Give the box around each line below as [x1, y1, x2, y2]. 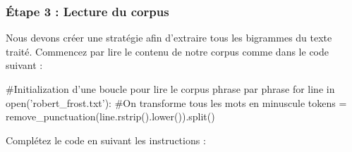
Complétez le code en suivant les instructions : [6, 132, 206, 147]
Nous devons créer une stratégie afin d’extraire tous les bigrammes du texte [6, 30, 332, 45]
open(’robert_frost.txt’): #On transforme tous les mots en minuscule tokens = [6, 95, 347, 110]
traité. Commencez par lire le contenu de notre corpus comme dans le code [6, 44, 329, 58]
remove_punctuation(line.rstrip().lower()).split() [6, 109, 215, 124]
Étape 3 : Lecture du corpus [6, 2, 169, 20]
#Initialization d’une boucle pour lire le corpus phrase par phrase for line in [6, 82, 335, 96]
